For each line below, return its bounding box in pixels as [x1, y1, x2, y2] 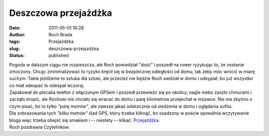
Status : [9, 53, 25, 59]
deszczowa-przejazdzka [48, 45, 99, 52]
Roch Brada [48, 31, 73, 37]
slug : [9, 45, 20, 52]
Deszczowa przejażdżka [9, 7, 112, 18]
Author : [9, 31, 26, 37]
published [48, 53, 69, 59]
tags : [9, 39, 20, 45]
